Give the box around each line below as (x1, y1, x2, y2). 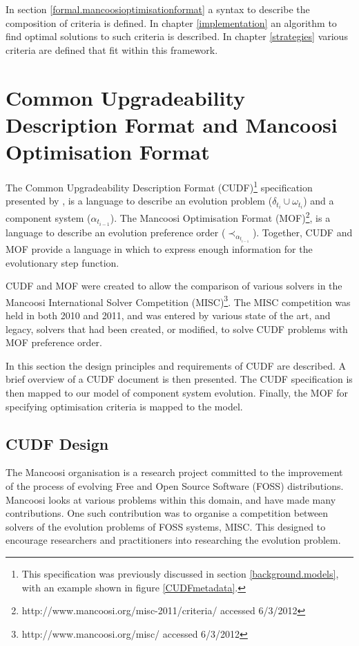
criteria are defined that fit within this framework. (6, 42, 218, 57)
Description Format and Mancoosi (6, 110, 338, 138)
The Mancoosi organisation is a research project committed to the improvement (6, 465, 343, 479)
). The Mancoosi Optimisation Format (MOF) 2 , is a (110, 209, 331, 225)
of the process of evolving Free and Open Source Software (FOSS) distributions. (6, 478, 344, 493)
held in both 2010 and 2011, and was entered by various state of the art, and (6, 308, 331, 323)
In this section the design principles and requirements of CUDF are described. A (6, 358, 346, 372)
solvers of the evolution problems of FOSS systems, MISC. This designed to (6, 519, 326, 533)
